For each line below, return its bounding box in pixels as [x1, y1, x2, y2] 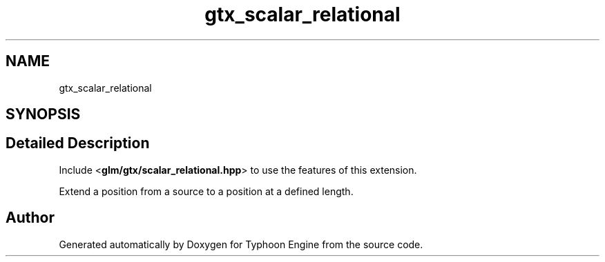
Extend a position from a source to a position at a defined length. [59, 185, 354, 197]
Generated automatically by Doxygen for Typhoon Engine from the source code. [59, 238, 423, 250]
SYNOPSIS [6, 105, 81, 123]
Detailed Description [6, 134, 150, 152]
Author [6, 209, 55, 227]
